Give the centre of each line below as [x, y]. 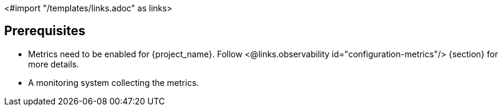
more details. [54, 64]
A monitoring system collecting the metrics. [114, 82]
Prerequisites [45, 31]
